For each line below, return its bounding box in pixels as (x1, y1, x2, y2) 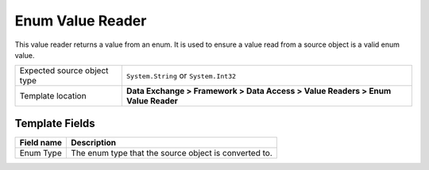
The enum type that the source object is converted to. (71, 147, 273, 158)
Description (71, 137, 117, 148)
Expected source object (19, 65, 109, 76)
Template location (19, 91, 87, 102)
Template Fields (14, 116, 95, 130)
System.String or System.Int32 (126, 70, 237, 81)
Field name (19, 137, 63, 148)
